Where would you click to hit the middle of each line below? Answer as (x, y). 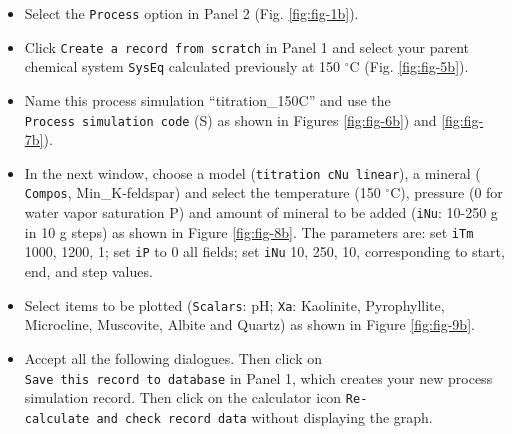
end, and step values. (88, 271)
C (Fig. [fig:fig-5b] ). (409, 66)
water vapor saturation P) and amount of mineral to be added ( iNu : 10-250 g (261, 212)
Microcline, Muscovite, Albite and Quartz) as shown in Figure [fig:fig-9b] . (249, 324)
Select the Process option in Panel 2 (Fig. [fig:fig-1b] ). (191, 13)
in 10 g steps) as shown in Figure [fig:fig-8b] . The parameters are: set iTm (249, 231)
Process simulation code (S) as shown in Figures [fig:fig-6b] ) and (230, 119)
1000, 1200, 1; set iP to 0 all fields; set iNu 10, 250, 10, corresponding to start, (264, 251)
